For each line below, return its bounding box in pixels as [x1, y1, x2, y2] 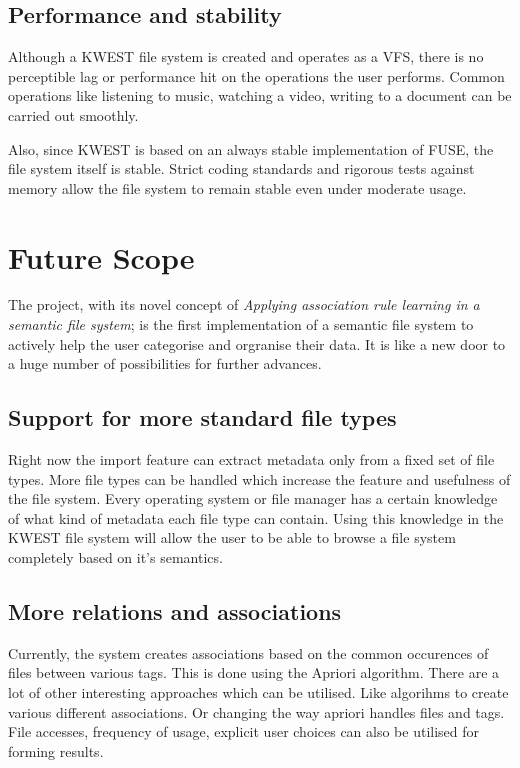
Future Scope [8, 236, 195, 277]
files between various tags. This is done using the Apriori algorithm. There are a [8, 662, 500, 683]
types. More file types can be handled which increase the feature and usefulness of [8, 468, 511, 489]
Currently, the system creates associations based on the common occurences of [8, 642, 489, 663]
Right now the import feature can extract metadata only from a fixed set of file [8, 449, 495, 470]
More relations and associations [8, 596, 342, 627]
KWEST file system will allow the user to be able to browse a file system [8, 527, 456, 548]
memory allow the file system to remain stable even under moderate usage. [8, 177, 467, 198]
